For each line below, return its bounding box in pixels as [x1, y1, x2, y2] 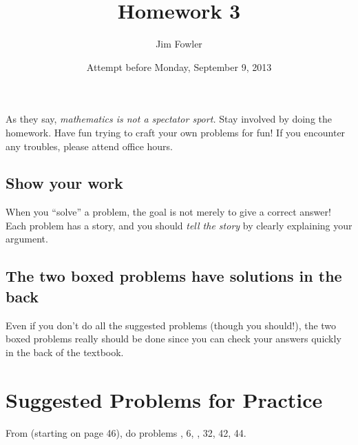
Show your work [6, 172, 123, 194]
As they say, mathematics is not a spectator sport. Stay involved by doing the [6, 112, 332, 126]
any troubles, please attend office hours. [6, 138, 173, 153]
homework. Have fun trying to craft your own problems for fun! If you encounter [6, 125, 346, 139]
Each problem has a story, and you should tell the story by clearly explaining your [6, 218, 352, 232]
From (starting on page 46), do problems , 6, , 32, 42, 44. [6, 425, 246, 439]
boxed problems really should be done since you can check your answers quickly [6, 331, 341, 346]
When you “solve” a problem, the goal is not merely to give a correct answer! [6, 205, 331, 219]
